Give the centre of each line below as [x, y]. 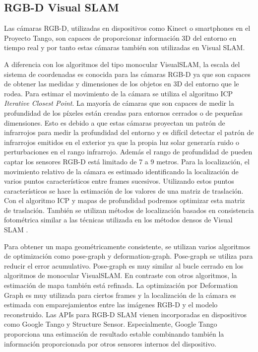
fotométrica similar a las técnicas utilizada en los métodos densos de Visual [118, 220]
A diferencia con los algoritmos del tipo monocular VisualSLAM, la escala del [122, 64]
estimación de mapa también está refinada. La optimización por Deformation [121, 285]
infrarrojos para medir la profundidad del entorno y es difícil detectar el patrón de [129, 132]
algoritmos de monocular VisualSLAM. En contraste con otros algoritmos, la [121, 275]
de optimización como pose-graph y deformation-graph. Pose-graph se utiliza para [129, 256]
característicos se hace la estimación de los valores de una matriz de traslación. [124, 190]
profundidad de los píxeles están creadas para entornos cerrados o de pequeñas [124, 112]
